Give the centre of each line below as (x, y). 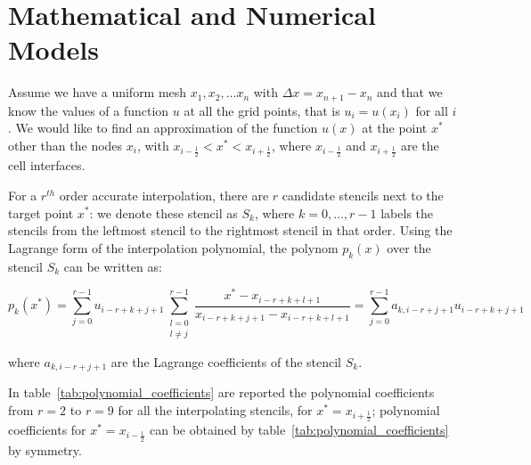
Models (53, 49)
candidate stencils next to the (363, 195)
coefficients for (47, 430)
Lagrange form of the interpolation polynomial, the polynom (173, 247)
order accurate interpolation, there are (164, 195)
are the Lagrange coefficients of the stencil (226, 361)
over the (409, 247)
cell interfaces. (47, 165)
